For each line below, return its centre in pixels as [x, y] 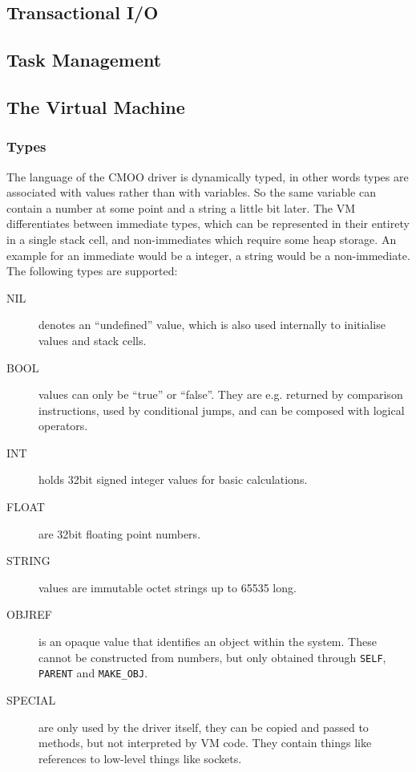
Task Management [84, 60]
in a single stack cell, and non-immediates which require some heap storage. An [202, 239]
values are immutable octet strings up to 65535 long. [168, 587]
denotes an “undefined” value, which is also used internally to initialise [212, 325]
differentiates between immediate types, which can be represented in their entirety [208, 223]
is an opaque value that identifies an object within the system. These [208, 642]
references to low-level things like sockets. [140, 758]
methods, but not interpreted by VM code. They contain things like [205, 743]
